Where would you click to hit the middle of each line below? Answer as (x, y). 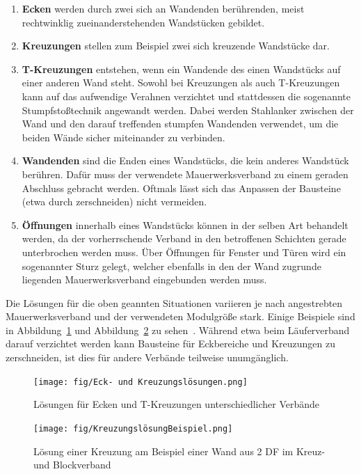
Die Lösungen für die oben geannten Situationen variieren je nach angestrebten (174, 302)
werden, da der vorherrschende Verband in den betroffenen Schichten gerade (184, 238)
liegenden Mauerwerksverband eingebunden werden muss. (144, 279)
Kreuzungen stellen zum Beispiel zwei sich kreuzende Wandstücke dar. (176, 46)
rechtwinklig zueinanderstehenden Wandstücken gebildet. (143, 22)
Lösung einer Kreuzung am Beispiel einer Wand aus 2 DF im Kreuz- (179, 451)
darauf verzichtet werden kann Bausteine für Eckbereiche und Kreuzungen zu (170, 343)
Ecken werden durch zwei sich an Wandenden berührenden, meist (163, 8)
